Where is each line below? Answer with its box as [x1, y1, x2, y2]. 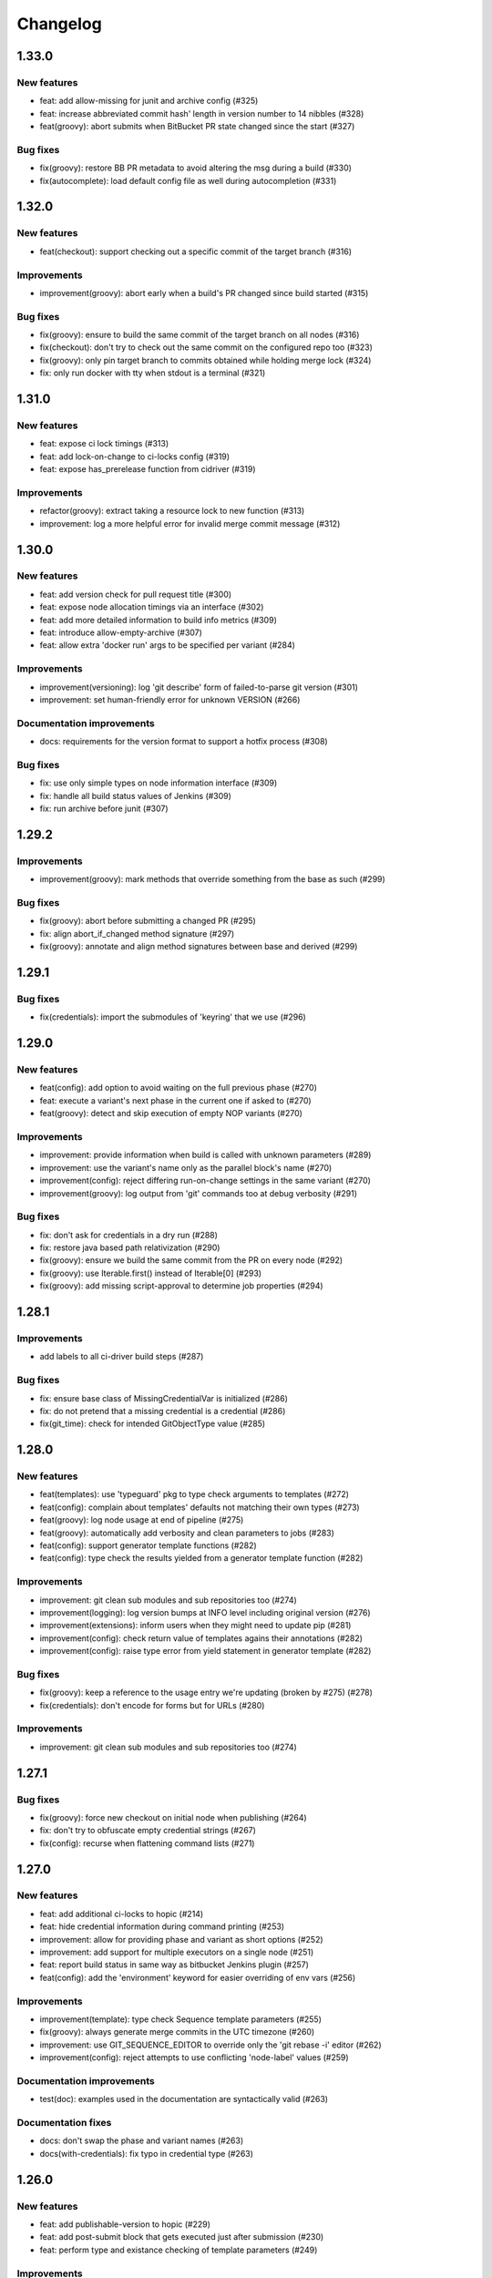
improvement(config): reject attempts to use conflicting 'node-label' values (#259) [39, 2052, 350, 2063]
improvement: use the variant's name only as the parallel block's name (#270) [39, 1162, 333, 1173]
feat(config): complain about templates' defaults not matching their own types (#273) [39, 1502, 360, 1513]
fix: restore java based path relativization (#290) [39, 1242, 220, 1253]
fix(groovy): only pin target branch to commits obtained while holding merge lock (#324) [39, 354, 372, 365]
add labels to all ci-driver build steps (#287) [39, 1351, 204, 1362]
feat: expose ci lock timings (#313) [39, 438, 169, 449]
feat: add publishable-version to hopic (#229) [39, 2219, 211, 2230]
